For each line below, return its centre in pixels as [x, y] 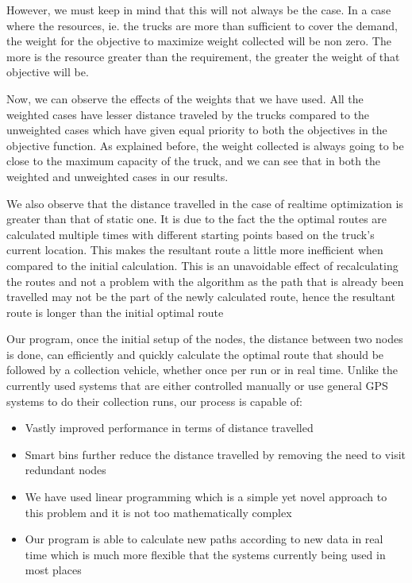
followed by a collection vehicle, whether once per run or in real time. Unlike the [202, 370]
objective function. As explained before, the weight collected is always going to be [205, 145]
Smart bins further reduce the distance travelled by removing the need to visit [215, 454]
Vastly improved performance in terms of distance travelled [169, 428]
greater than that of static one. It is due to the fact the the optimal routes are [197, 219]
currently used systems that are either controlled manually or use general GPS [197, 386]
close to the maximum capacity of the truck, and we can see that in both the [194, 161]
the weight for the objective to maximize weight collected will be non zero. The [199, 41]
